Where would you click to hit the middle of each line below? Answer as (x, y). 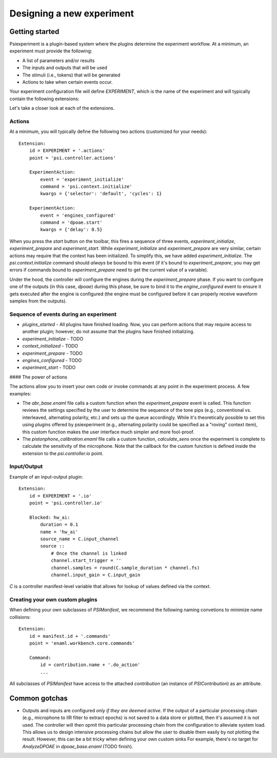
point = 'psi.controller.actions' (73, 158)
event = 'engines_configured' (78, 215)
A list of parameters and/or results (58, 60)
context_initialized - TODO (50, 346)
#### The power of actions (38, 377)
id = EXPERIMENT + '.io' (60, 496)
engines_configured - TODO (52, 361)
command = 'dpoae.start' (71, 223)
